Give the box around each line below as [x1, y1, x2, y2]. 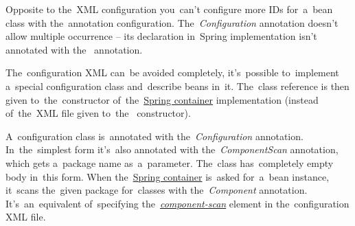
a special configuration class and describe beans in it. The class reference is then [5, 78, 350, 93]
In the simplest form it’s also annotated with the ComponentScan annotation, [5, 142, 339, 157]
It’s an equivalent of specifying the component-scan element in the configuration [5, 196, 350, 210]
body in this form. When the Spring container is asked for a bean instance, [5, 169, 330, 183]
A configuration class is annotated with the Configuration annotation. [5, 128, 304, 143]
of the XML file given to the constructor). [5, 106, 191, 120]
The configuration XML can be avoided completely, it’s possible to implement [5, 65, 339, 80]
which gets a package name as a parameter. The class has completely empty [5, 155, 334, 170]
